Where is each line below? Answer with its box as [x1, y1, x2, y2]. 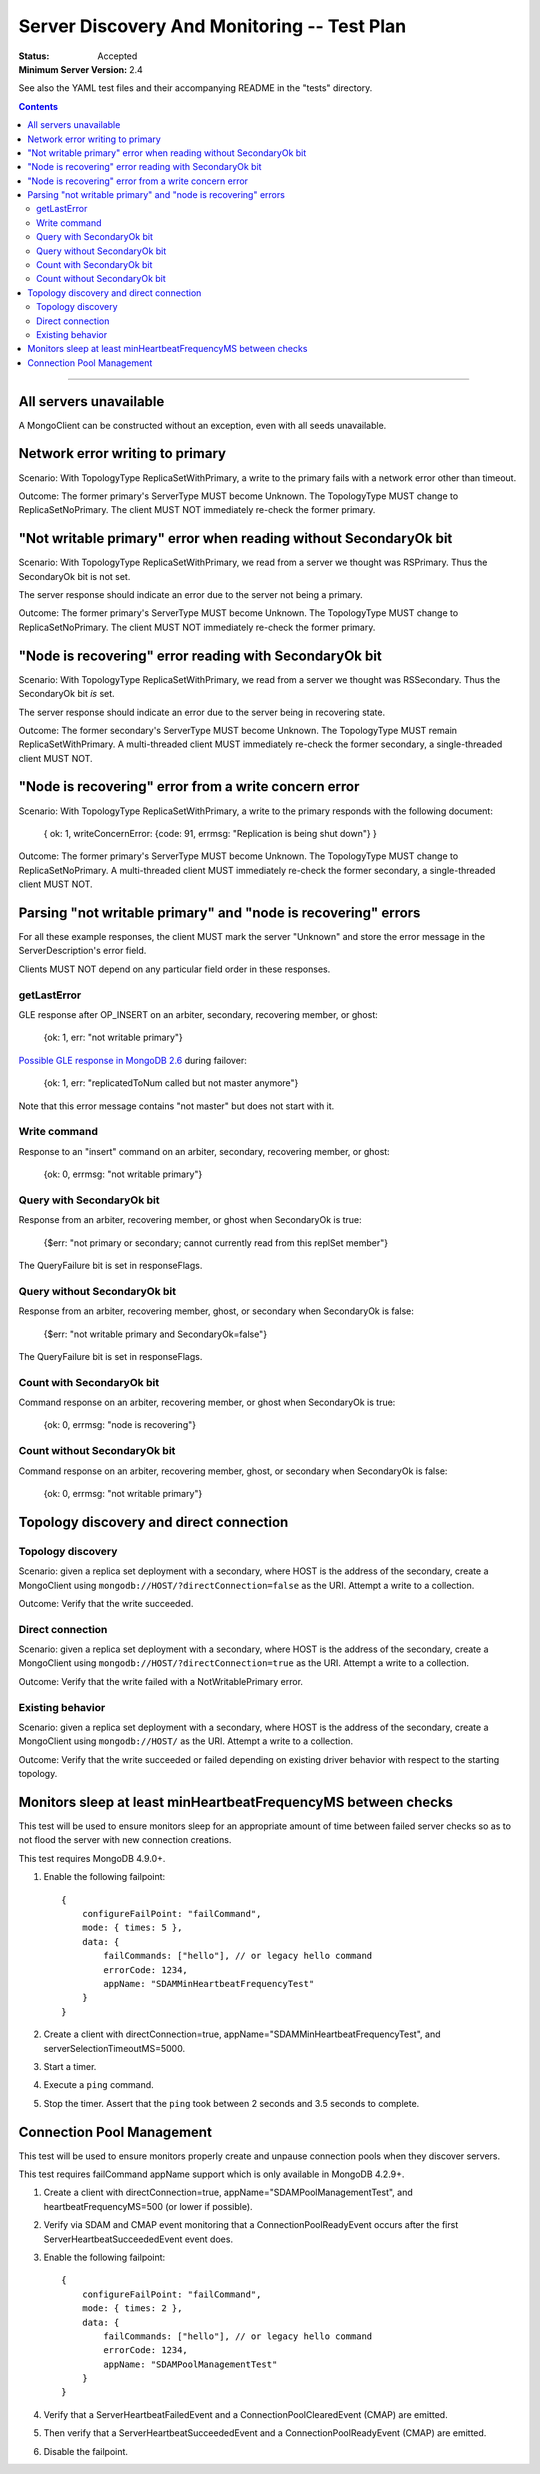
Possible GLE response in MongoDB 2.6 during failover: [18, 1054, 247, 1066]
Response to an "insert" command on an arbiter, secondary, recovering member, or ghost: [18, 1145, 390, 1157]
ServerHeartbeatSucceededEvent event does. [43, 2233, 234, 2245]
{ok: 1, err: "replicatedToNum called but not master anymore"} [43, 1077, 299, 1089]
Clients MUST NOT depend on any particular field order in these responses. [18, 963, 331, 975]
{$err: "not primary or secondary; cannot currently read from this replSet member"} [43, 1236, 389, 1249]
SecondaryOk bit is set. [18, 688, 115, 700]
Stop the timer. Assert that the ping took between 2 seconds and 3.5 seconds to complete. [43, 2097, 420, 2109]
